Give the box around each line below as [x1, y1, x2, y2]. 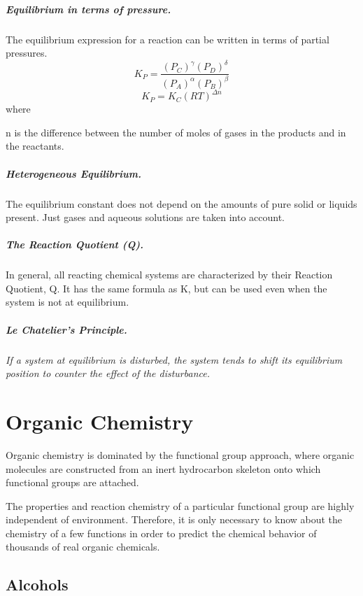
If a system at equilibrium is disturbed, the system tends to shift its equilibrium [6, 352, 343, 367]
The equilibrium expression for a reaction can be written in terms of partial [6, 31, 329, 46]
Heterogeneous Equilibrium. [6, 166, 141, 180]
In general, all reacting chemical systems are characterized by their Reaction [6, 267, 333, 282]
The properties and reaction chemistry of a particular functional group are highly [6, 498, 355, 513]
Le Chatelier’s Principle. [6, 322, 127, 336]
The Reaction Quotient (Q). [6, 237, 143, 252]
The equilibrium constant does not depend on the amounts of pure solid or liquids [6, 196, 357, 211]
